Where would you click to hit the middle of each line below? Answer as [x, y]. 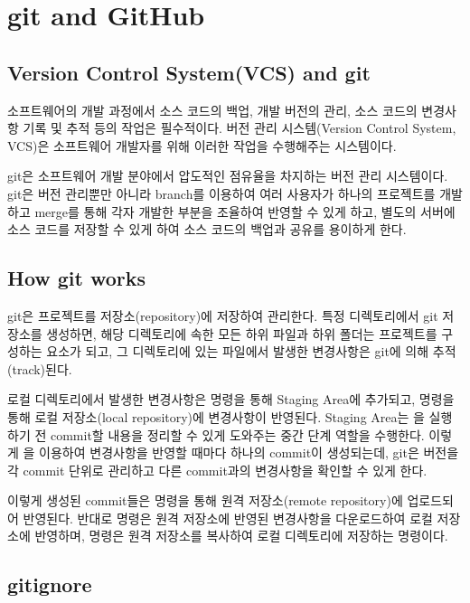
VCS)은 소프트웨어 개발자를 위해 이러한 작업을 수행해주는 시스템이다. [202, 145]
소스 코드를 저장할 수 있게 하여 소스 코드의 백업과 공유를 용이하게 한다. [207, 229]
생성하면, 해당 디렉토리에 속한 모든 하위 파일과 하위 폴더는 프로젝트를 [242, 333]
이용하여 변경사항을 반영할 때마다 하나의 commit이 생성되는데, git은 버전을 [249, 452]
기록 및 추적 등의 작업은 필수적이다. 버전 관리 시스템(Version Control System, [240, 128]
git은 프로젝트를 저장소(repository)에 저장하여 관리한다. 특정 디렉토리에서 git [223, 315]
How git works [77, 278]
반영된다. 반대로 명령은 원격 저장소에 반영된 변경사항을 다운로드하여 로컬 [228, 518]
